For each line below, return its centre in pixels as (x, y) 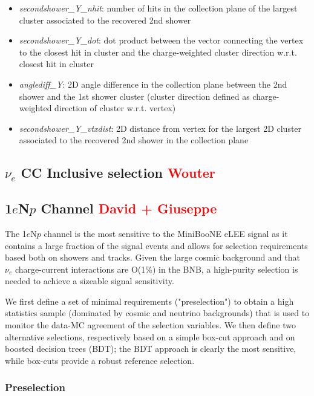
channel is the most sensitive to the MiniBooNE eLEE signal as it (166, 233)
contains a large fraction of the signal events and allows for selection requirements (156, 245)
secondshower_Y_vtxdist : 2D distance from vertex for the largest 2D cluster (160, 128)
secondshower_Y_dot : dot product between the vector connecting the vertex (161, 40)
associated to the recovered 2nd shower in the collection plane (134, 140)
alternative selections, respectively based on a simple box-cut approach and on (150, 336)
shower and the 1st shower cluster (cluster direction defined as (134, 96)
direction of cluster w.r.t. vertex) (115, 108)
